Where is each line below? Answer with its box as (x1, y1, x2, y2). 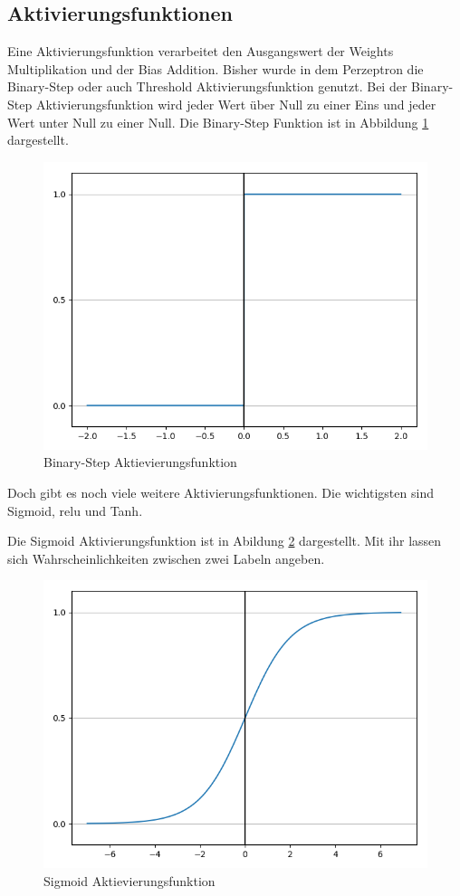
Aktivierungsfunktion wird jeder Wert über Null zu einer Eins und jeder (35, 94, 436, 113)
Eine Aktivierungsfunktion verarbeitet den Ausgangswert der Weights (7, 42, 394, 61)
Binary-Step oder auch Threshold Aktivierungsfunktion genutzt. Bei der (7, 77, 407, 96)
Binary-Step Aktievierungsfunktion (43, 453, 237, 472)
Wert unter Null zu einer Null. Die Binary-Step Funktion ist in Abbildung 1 (7, 112, 429, 131)
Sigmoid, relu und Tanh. (7, 500, 143, 519)
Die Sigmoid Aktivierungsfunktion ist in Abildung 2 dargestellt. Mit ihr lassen (7, 531, 442, 550)
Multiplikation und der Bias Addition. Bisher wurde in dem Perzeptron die (7, 59, 424, 78)
